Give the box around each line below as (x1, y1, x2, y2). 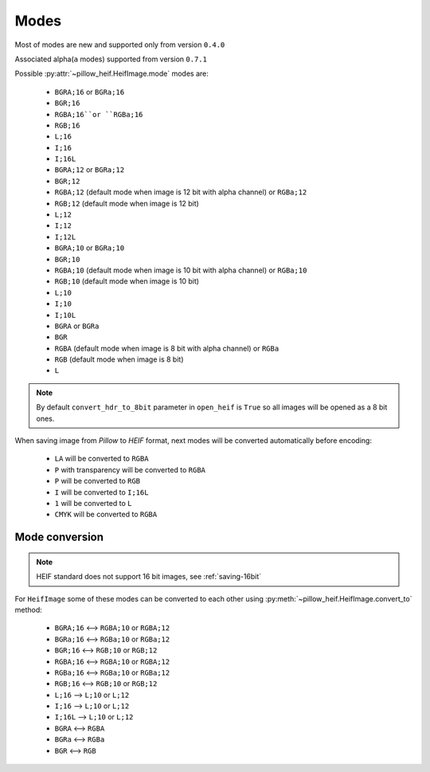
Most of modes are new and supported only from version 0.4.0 (14, 40, 225, 49)
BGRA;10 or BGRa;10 (54, 243, 125, 253)
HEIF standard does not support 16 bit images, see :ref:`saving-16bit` (36, 572, 262, 582)
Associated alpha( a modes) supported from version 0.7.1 (14, 54, 207, 64)
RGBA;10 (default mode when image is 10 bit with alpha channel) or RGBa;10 (54, 265, 307, 275)
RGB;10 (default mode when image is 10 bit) (54, 276, 199, 286)
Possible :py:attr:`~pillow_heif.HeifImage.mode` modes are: (14, 69, 209, 79)
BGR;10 (54, 255, 80, 264)
